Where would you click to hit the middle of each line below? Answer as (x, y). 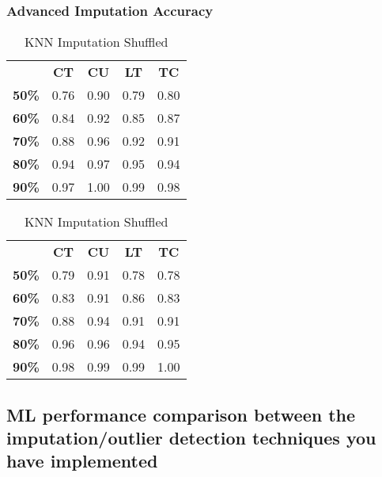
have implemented (82, 461)
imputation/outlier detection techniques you (191, 437)
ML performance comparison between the (181, 414)
